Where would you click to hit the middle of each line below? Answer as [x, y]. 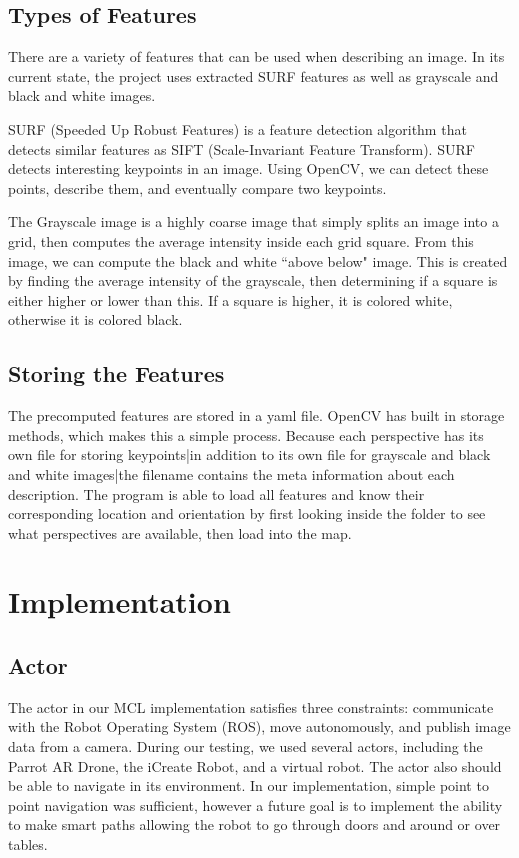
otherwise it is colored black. [95, 319]
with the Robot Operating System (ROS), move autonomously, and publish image [259, 726]
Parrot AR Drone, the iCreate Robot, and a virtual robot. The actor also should [255, 765]
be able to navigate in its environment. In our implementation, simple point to [248, 785]
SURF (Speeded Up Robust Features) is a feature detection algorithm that [237, 128]
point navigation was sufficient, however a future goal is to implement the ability [255, 804]
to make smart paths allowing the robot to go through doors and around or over [254, 824]
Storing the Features [116, 373]
